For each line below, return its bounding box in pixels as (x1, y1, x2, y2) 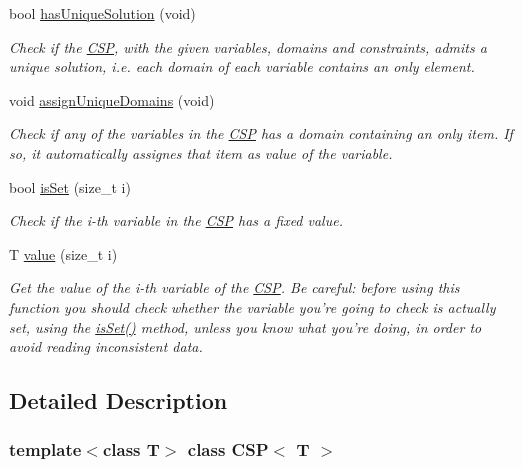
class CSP (187, 437, 269, 462)
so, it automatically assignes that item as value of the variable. (9, 142, 393, 163)
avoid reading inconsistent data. (9, 336, 203, 357)
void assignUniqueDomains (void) (9, 89, 215, 110)
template (9, 437, 82, 462)
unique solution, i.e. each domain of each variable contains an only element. (9, 56, 475, 77)
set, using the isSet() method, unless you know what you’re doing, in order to (9, 316, 482, 337)
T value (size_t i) (9, 243, 118, 264)
